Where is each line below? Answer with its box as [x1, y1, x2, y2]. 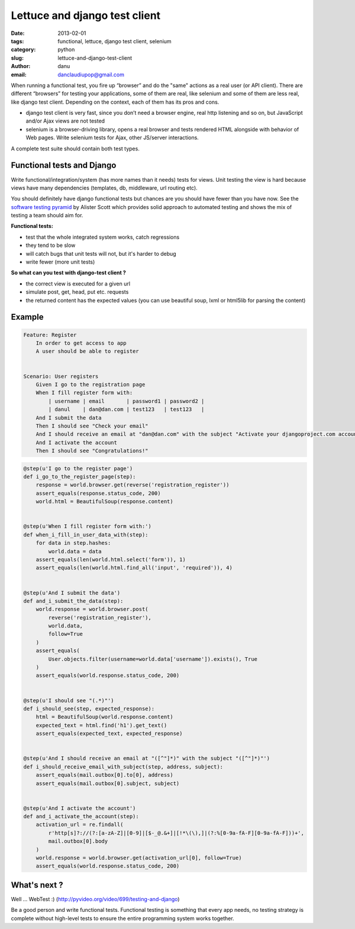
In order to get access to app [35, 340, 127, 346]
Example [11, 312, 44, 322]
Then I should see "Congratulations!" [35, 448, 149, 454]
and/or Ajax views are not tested [25, 117, 105, 124]
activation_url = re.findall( [35, 821, 124, 828]
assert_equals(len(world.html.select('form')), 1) [35, 556, 186, 562]
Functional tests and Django [11, 160, 117, 171]
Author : [11, 63, 31, 70]
